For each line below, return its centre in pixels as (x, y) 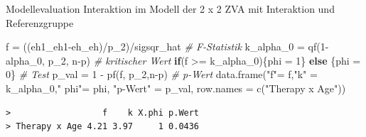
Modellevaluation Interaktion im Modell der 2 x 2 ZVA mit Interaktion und (170, 9)
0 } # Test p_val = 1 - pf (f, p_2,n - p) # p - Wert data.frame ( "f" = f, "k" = (162, 74)
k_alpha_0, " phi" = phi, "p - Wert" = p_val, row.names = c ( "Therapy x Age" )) (176, 88)
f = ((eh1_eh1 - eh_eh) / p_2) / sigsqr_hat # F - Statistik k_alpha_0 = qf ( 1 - (167, 46)
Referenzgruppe (40, 22)
